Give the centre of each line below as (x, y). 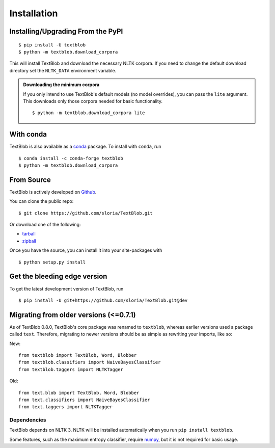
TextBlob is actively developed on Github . (53, 192)
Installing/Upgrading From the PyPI (66, 31)
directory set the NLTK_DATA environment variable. (63, 70)
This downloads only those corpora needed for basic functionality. (93, 101)
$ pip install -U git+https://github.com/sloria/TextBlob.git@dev (103, 300)
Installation (34, 13)
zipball (29, 241)
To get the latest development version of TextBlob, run (66, 288)
